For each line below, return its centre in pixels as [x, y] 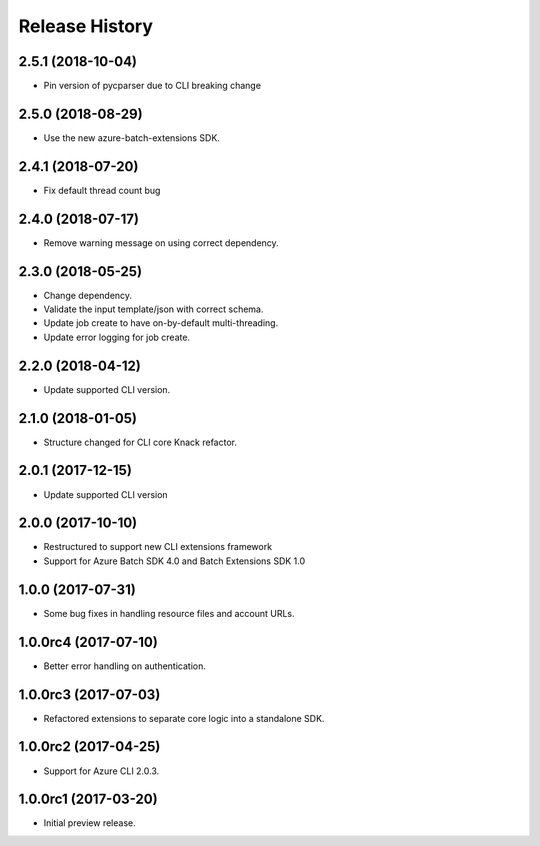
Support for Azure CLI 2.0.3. [101, 771]
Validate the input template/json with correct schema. [153, 309]
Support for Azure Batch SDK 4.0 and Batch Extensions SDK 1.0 [174, 561]
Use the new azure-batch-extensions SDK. [131, 137]
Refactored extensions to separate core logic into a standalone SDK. [184, 718]
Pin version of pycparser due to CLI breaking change [152, 86]
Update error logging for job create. [116, 337]
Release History [86, 26]
